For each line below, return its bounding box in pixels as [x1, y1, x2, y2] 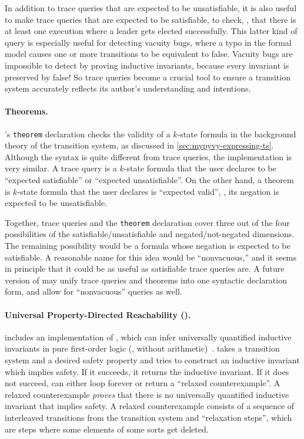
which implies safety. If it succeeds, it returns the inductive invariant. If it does [5, 365, 289, 377]
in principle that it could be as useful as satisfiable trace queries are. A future [5, 262, 285, 275]
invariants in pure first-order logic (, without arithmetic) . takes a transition [5, 342, 280, 354]
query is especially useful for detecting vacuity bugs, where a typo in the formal [5, 36, 292, 48]
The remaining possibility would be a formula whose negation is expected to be [5, 239, 290, 252]
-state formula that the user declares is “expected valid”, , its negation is [17, 185, 279, 197]
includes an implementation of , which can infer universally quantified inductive [5, 330, 292, 343]
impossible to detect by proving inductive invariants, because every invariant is [5, 59, 289, 71]
